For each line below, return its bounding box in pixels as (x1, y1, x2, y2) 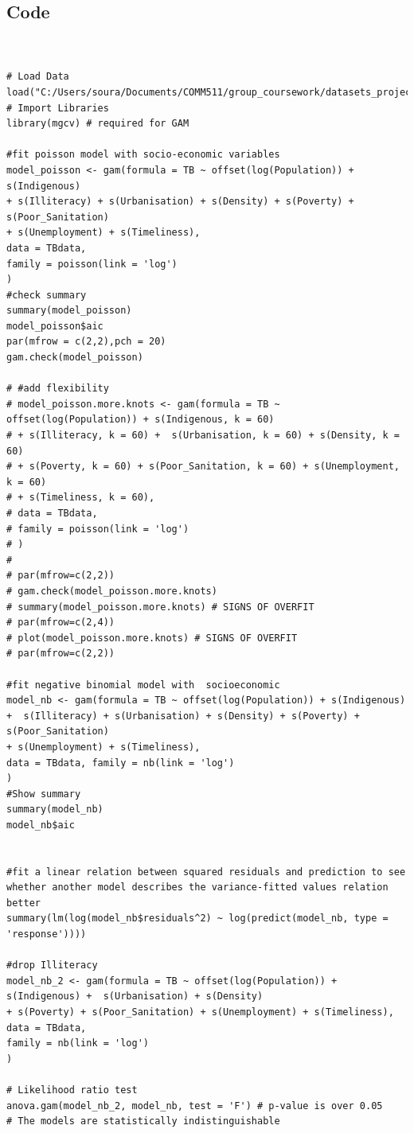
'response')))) (6, 929, 87, 940)
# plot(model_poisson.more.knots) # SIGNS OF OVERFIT (6, 632, 298, 644)
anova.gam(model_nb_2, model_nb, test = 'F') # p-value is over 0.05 (6, 1100, 383, 1112)
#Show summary (6, 788, 81, 800)
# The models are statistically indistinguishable (6, 1115, 280, 1127)
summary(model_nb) (6, 804, 103, 816)
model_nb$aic (6, 819, 75, 831)
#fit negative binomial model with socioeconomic (6, 679, 280, 691)
